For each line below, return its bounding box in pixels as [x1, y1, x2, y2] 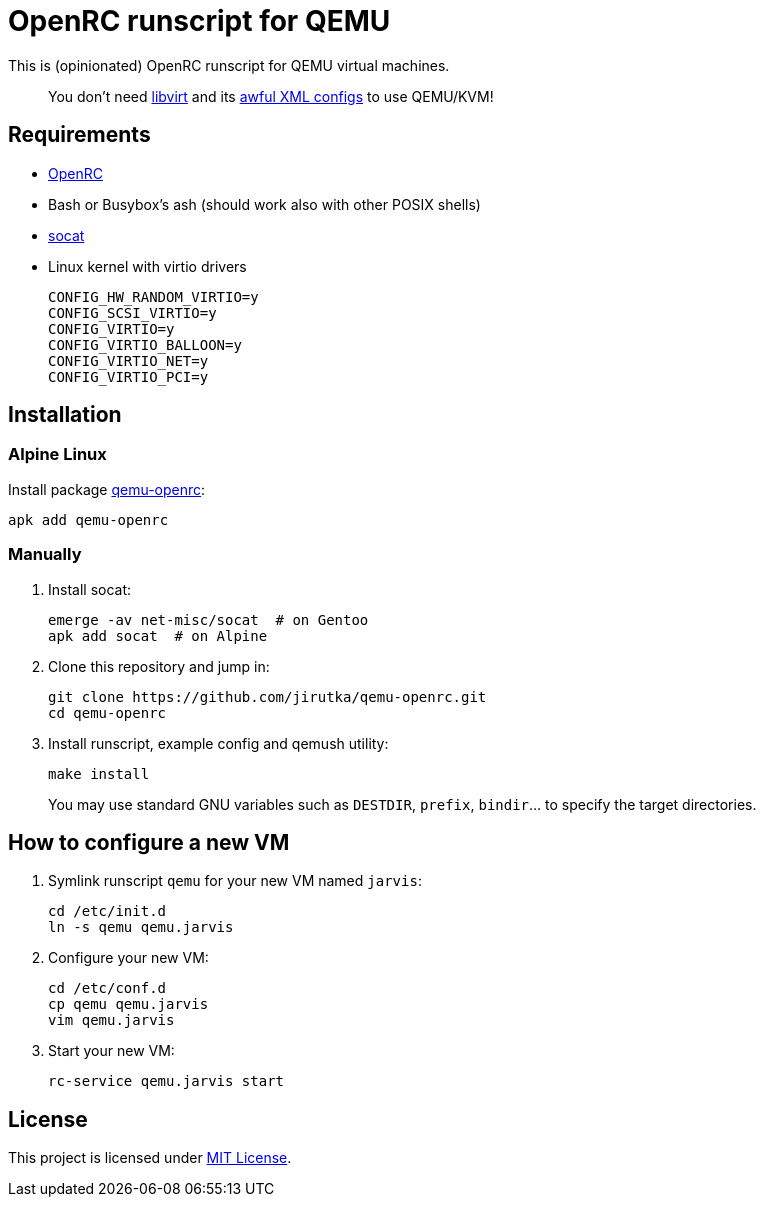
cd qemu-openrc [48, 704, 167, 721]
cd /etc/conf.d [48, 980, 167, 997]
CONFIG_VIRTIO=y [48, 320, 175, 337]
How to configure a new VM [8, 829, 290, 855]
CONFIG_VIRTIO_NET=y [48, 352, 209, 369]
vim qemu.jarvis [48, 1012, 175, 1029]
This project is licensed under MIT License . [8, 1149, 292, 1167]
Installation [8, 402, 122, 428]
